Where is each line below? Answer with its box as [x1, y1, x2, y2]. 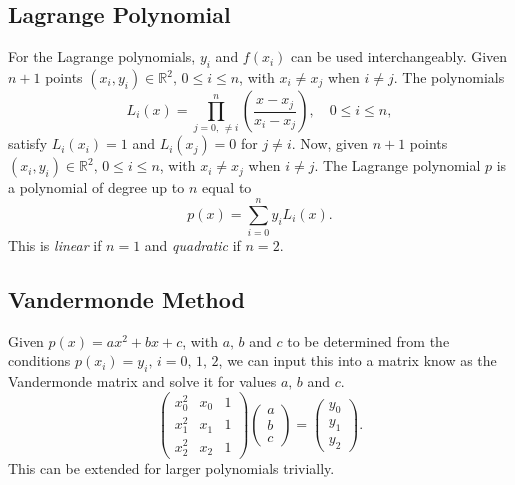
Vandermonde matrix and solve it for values [8, 371, 277, 392]
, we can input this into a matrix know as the [218, 350, 497, 371]
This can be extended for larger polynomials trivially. [8, 457, 335, 478]
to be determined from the [287, 330, 450, 351]
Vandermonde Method [8, 284, 245, 315]
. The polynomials [393, 67, 505, 87]
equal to [201, 177, 252, 198]
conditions [8, 350, 71, 371]
